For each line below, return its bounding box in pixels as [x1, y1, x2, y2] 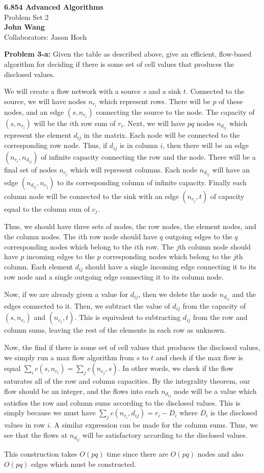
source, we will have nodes [4, 95, 86, 106]
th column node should [179, 241, 251, 252]
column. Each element [4, 261, 73, 271]
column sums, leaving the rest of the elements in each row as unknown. [4, 325, 226, 335]
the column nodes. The [4, 231, 76, 241]
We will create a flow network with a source [4, 86, 141, 96]
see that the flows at [4, 429, 68, 440]
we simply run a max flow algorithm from [4, 352, 134, 362]
